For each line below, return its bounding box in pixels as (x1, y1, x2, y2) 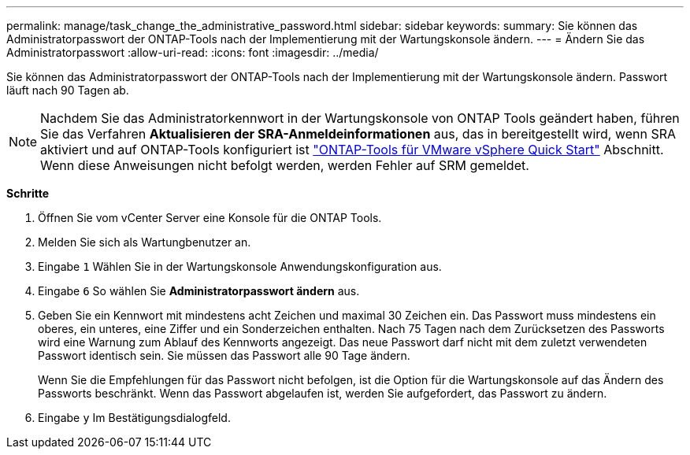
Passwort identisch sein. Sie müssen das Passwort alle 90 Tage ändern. (38, 349, 410, 362)
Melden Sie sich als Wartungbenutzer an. (38, 235, 251, 249)
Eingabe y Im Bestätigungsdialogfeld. (38, 411, 231, 424)
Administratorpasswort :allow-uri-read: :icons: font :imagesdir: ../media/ (6, 46, 379, 59)
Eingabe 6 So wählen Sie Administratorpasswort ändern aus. (38, 284, 360, 298)
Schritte (6, 187, 49, 200)
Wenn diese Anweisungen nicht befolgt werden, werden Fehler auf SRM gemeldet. (40, 157, 529, 173)
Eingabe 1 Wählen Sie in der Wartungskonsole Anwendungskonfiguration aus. (38, 260, 442, 273)
